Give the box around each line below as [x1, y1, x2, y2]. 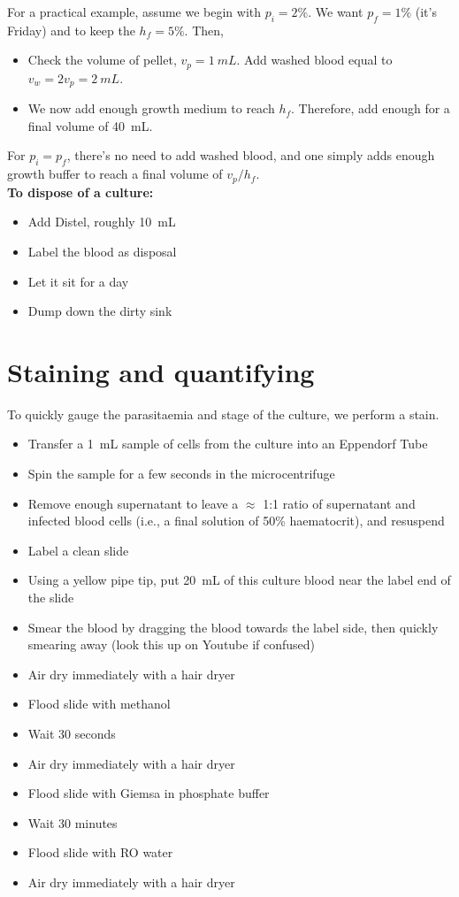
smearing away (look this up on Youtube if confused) [27, 635, 316, 654]
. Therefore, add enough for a [291, 99, 450, 118]
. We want [308, 3, 363, 20]
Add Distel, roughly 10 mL [27, 212, 176, 231]
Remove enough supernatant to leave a [27, 494, 239, 512]
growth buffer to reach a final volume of [7, 165, 223, 183]
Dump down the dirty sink [27, 302, 172, 320]
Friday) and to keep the [7, 20, 135, 39]
